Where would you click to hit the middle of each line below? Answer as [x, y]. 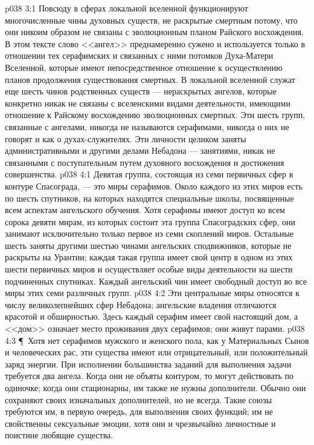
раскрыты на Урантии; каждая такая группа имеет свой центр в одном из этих [149, 257]
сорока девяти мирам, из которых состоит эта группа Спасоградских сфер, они [150, 221]
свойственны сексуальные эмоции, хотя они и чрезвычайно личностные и [140, 423]
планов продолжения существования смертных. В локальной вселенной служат [150, 79]
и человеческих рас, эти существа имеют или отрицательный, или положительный [156, 352]
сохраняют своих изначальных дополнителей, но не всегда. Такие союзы [139, 399]
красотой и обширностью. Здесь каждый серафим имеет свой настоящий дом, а [152, 316]
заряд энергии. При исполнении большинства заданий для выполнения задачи [148, 364]
